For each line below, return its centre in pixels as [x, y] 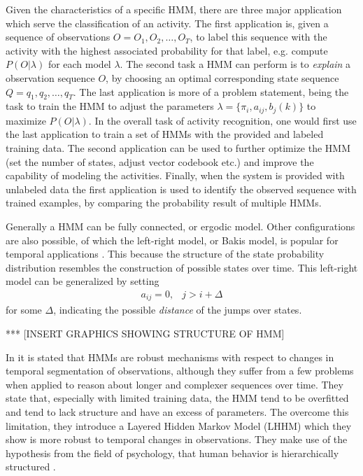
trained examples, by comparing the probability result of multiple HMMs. [164, 203]
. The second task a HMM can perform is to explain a [235, 64]
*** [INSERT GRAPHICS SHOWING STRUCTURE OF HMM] [145, 334]
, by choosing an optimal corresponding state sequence [222, 77]
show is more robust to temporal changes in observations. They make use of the [177, 439]
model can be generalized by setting [83, 281]
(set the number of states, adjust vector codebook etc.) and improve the [160, 161]
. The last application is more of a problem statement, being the [211, 91]
